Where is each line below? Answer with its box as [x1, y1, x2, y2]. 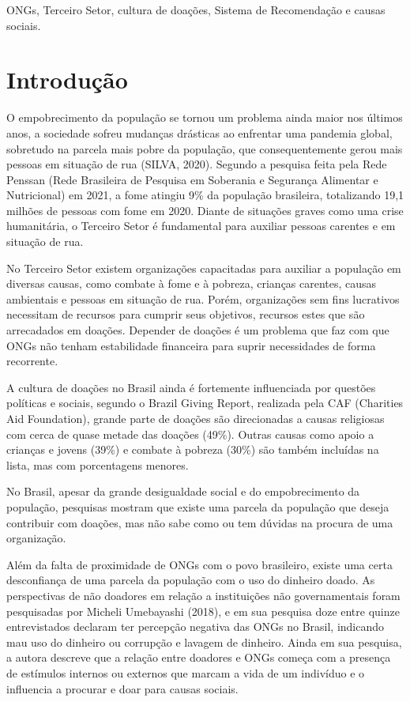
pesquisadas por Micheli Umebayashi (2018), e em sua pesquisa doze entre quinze [6, 602, 400, 619]
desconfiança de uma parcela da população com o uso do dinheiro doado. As [6, 572, 375, 588]
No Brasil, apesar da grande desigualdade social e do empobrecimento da [6, 483, 360, 500]
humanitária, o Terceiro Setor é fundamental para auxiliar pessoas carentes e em [6, 217, 396, 234]
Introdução [6, 63, 128, 96]
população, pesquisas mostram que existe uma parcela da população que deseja [6, 498, 389, 515]
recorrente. [6, 353, 58, 369]
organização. [6, 530, 66, 546]
